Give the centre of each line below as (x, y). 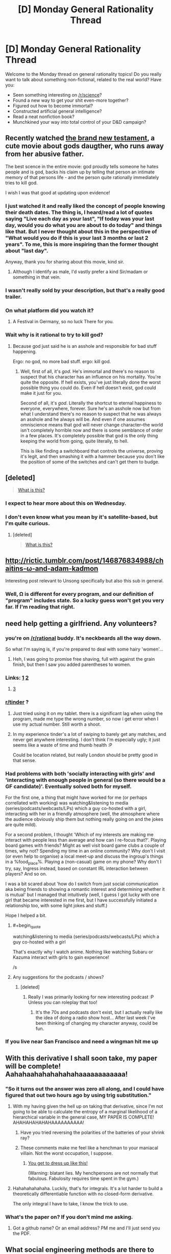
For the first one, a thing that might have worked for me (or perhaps (76, 797)
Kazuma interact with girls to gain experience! (61, 957)
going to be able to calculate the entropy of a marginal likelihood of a (85, 1112)
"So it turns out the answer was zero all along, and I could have (85, 1089)
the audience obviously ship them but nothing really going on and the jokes (84, 819)
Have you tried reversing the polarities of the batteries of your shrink (92, 1133)
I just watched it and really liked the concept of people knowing (85, 206)
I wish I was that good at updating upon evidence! (58, 192)
